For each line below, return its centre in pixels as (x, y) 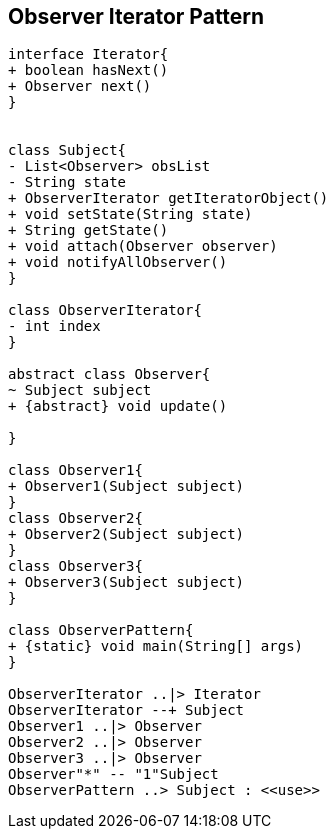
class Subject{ (67, 150)
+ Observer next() (80, 86)
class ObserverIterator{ (105, 310)
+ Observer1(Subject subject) (126, 486)
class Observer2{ (75, 518)
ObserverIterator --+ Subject (126, 710)
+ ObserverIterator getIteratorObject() (168, 198)
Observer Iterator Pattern (136, 16)
